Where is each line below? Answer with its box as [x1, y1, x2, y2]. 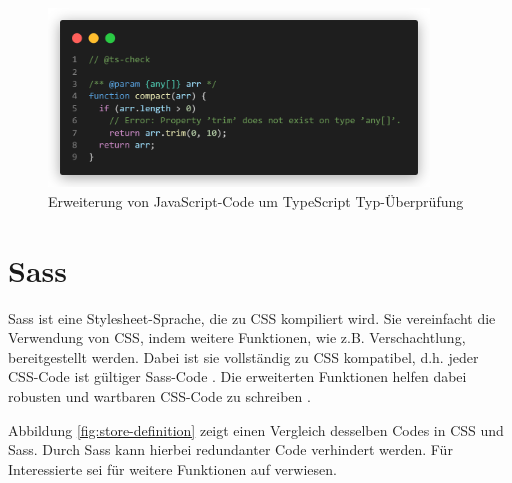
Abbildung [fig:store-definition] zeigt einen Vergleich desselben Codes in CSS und [8, 419, 504, 440]
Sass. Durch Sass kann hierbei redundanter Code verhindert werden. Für [8, 439, 453, 460]
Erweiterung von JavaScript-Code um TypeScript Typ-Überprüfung [48, 190, 464, 211]
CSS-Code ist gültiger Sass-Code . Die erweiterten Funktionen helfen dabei [8, 366, 467, 387]
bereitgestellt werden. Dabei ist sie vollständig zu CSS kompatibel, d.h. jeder [8, 346, 479, 367]
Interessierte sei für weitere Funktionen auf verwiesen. [8, 458, 337, 479]
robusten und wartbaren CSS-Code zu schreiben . [8, 385, 311, 406]
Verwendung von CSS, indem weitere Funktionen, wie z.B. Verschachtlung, [8, 327, 466, 348]
